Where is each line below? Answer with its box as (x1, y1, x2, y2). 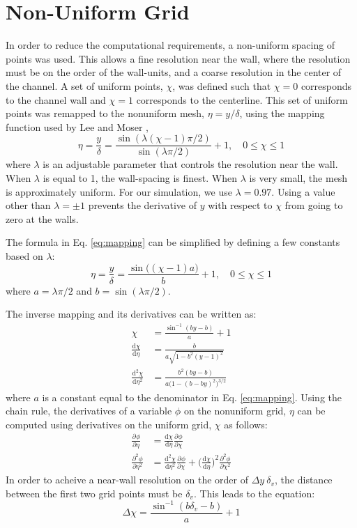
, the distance (275, 472, 333, 487)
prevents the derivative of (88, 198, 197, 212)
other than (6, 198, 51, 212)
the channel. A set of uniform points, (6, 78, 163, 93)
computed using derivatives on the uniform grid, (6, 417, 212, 431)
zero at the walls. (6, 211, 79, 226)
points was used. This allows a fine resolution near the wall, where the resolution (6, 51, 351, 65)
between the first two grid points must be (6, 486, 183, 500)
